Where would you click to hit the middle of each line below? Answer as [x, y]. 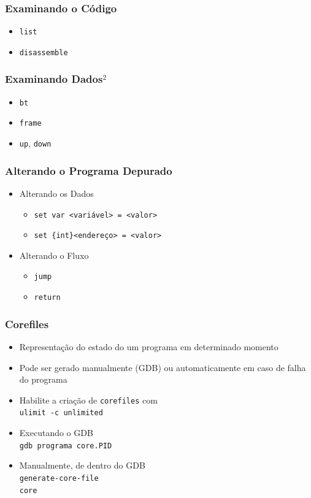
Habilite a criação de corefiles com [88, 400]
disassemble [44, 52]
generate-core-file [59, 478]
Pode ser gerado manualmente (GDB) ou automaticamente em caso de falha [163, 367]
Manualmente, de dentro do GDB [82, 465]
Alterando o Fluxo [54, 255]
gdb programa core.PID [66, 446]
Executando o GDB [56, 433]
